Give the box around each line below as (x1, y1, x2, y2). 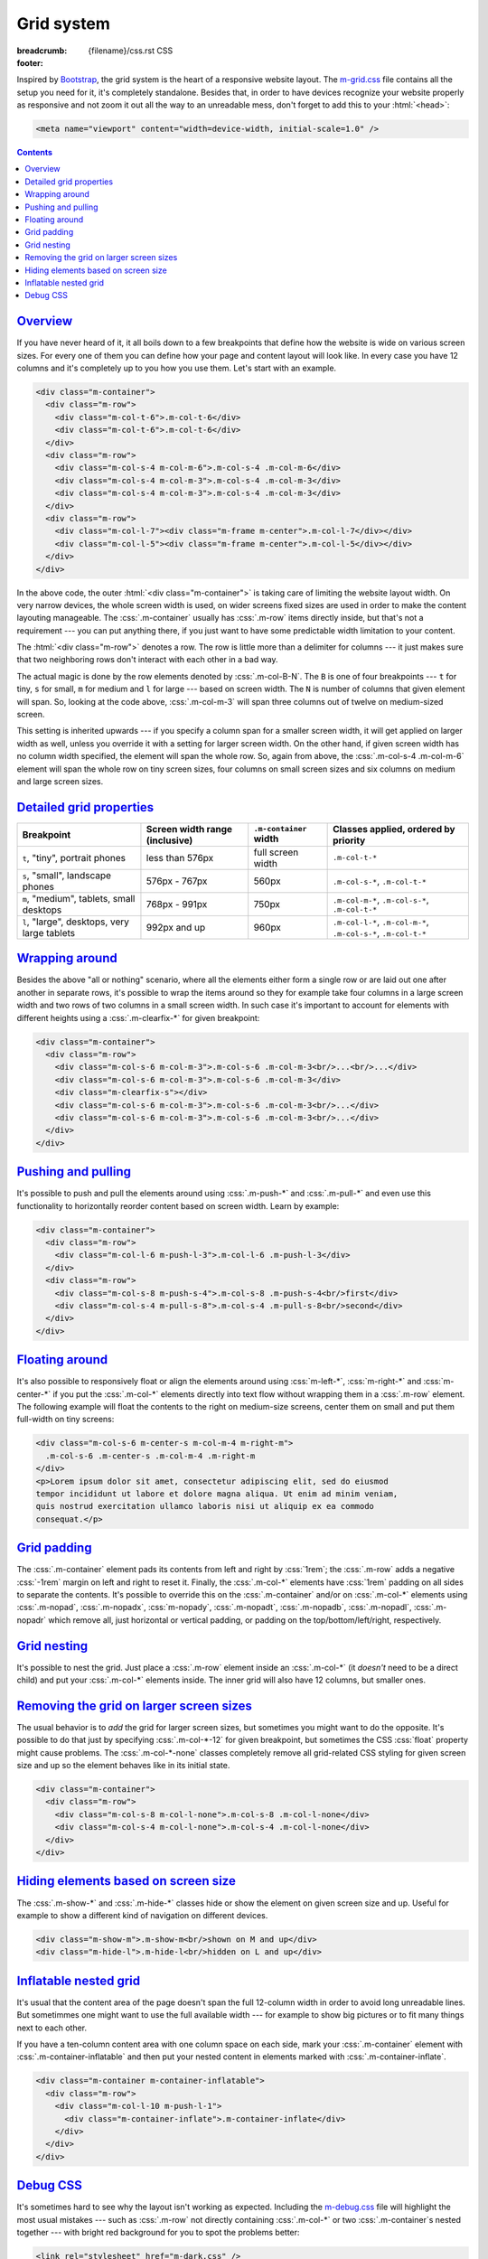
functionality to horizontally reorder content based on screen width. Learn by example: (16, 1200, 340, 1211)
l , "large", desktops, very (22, 915, 130, 928)
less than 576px (145, 851, 214, 864)
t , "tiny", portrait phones (22, 851, 127, 864)
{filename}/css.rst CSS (88, 45, 174, 56)
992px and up (145, 921, 206, 933)
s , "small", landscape (22, 868, 112, 881)
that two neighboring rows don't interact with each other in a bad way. (16, 654, 279, 665)
